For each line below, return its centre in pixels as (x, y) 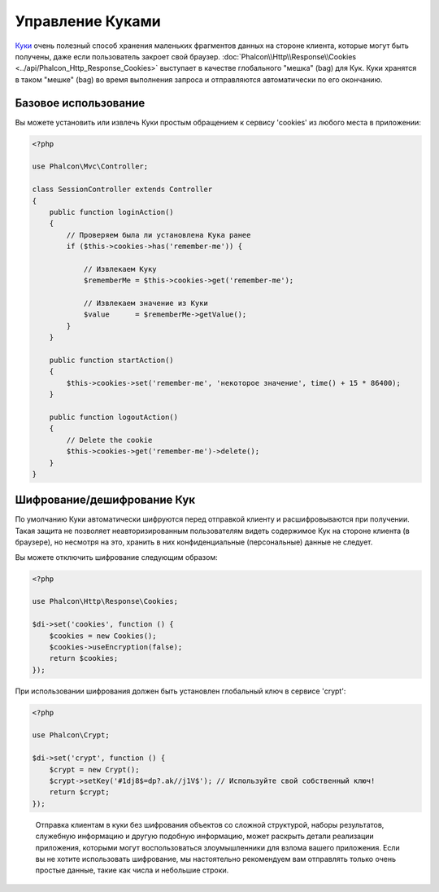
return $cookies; (84, 658)
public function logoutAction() (114, 417)
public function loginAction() (111, 212)
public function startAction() (111, 361)
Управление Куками (88, 21)
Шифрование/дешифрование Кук (105, 500)
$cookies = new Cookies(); (103, 636)
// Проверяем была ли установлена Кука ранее (159, 235)
